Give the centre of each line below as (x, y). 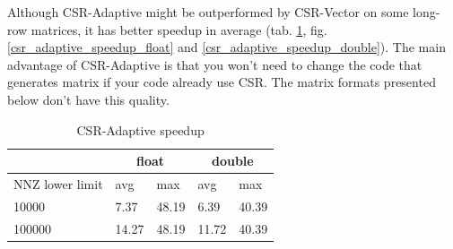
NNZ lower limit (58, 184)
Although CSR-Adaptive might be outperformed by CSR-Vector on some (208, 12)
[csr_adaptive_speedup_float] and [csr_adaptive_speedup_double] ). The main (226, 47)
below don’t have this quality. (88, 99)
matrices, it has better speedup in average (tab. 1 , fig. (179, 29)
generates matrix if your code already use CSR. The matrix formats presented (222, 82)
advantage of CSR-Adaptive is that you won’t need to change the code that (215, 64)
